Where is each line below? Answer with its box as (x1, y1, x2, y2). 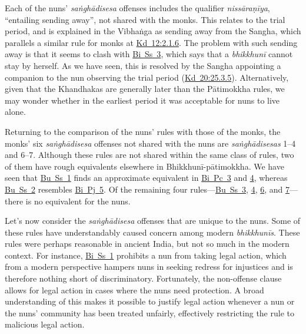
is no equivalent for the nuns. (25, 194, 131, 207)
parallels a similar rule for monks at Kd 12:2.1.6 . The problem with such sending (5, 36, 298, 48)
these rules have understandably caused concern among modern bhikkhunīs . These (5, 226, 300, 238)
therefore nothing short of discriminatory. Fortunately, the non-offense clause (5, 272, 282, 285)
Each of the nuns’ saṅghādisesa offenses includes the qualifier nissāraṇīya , (5, 2, 270, 14)
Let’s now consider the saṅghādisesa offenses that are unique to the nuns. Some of (5, 214, 301, 227)
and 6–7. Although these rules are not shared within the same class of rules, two (5, 148, 294, 161)
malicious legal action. (5, 318, 85, 330)
